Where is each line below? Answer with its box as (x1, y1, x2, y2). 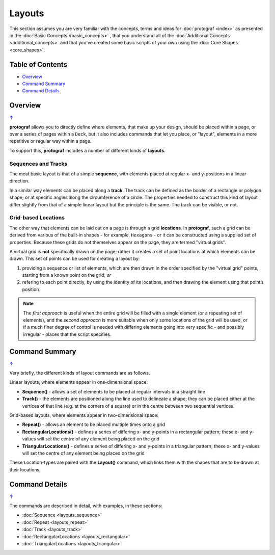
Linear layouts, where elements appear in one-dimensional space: (9, 379, 148, 385)
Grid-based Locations (9, 214, 65, 221)
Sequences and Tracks (9, 160, 68, 167)
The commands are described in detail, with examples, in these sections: (9, 503, 162, 509)
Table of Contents (9, 60, 68, 69)
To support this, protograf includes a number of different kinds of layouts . (9, 147, 166, 153)
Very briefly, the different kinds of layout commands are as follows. (9, 370, 150, 376)
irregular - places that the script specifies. (23, 331, 112, 337)
